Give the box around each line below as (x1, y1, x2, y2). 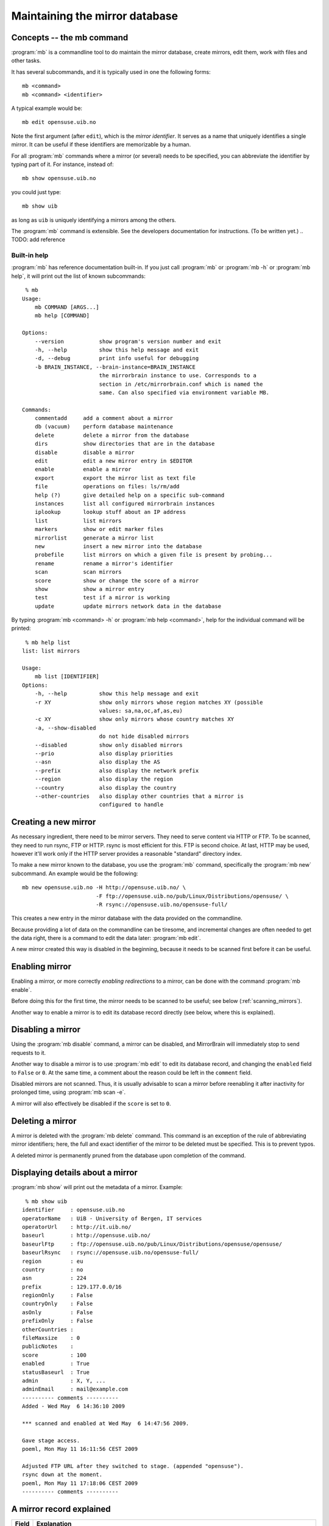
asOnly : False (22, 1309, 93, 1315)
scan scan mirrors (34, 568, 122, 576)
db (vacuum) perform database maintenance (34, 423, 174, 430)
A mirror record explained (11, 1503, 111, 1514)
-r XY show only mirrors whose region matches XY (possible (34, 699, 263, 706)
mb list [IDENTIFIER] (34, 673, 100, 680)
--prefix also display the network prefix (34, 767, 199, 774)
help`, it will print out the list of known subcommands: (11, 272, 146, 280)
